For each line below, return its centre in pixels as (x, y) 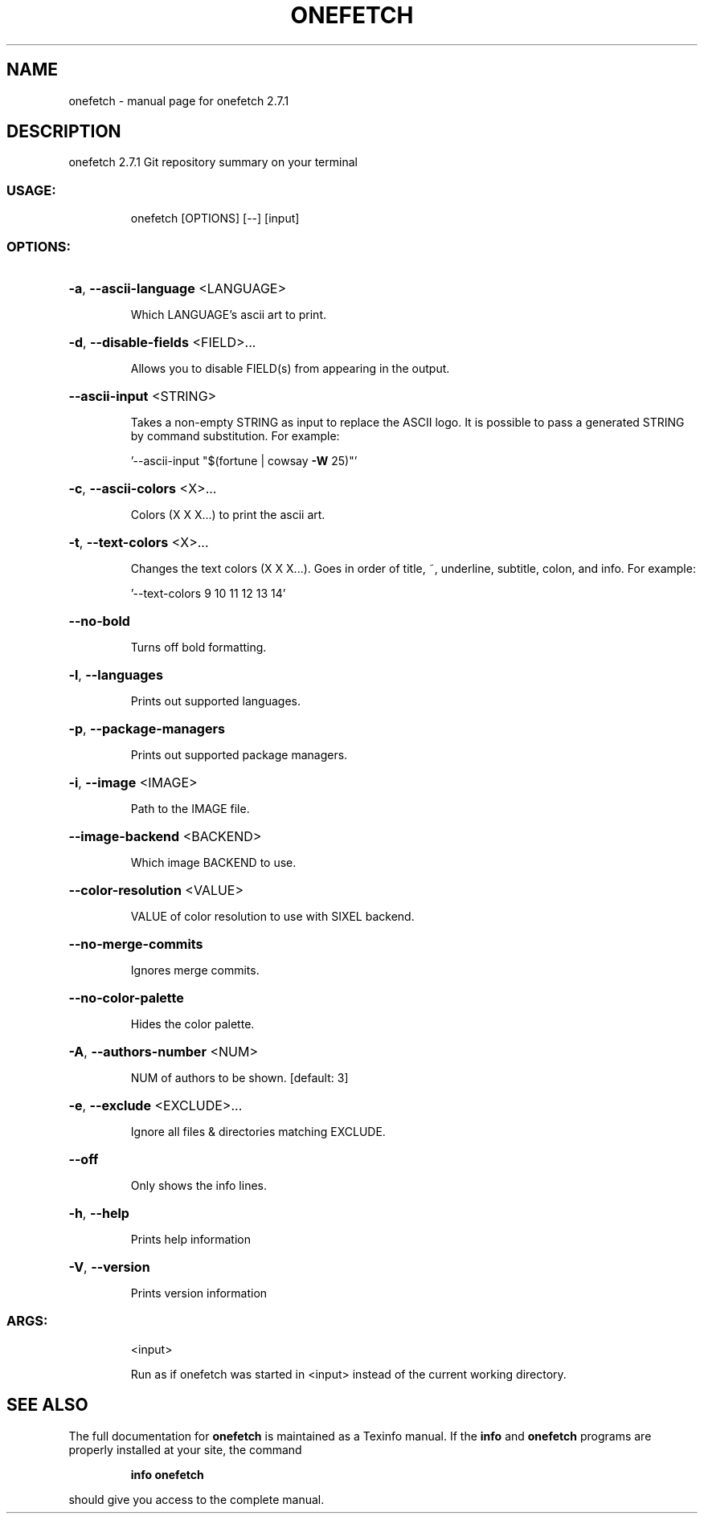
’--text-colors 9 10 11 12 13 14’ (208, 593)
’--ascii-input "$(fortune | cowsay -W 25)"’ (244, 460)
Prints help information (190, 1239)
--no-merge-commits (136, 944)
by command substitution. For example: (235, 435)
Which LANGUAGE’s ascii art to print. (228, 314)
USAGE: (31, 190)
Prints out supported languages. (215, 701)
